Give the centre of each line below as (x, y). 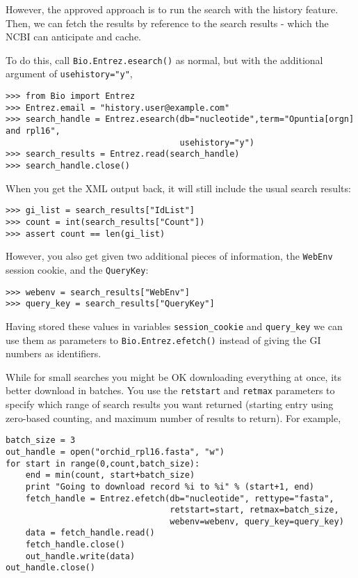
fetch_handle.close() (75, 545)
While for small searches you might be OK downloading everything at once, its (174, 376)
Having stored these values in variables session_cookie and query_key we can (174, 326)
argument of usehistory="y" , (69, 73)
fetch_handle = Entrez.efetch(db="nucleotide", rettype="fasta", (180, 498)
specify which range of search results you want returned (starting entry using (170, 404)
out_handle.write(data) (80, 556)
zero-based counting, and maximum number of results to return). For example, (173, 417)
